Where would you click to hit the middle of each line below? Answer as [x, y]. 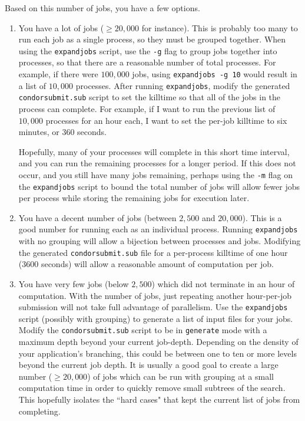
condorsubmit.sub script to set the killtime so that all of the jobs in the [150, 97]
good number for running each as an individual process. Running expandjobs [158, 229]
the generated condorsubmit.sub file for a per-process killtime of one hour [153, 252]
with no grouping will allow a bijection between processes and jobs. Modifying [160, 241]
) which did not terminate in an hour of [223, 283]
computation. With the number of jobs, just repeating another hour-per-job [155, 295]
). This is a [262, 217]
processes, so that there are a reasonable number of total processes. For [147, 62]
